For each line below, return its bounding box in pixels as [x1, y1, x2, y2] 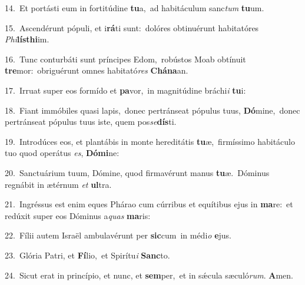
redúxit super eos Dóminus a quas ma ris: [5, 209, 151, 221]
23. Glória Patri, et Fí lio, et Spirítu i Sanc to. [5, 248, 170, 261]
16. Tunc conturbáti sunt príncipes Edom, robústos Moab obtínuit [5, 52, 246, 65]
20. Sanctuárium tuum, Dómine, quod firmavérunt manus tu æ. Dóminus [5, 166, 270, 178]
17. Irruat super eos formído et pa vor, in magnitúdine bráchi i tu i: [5, 84, 246, 96]
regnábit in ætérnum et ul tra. [5, 178, 112, 190]
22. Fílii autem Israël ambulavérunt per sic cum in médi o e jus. [5, 229, 231, 241]
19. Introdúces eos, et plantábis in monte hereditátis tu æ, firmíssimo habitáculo [5, 135, 295, 147]
